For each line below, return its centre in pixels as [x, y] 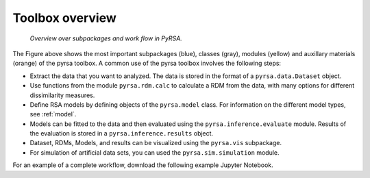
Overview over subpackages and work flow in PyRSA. [106, 38]
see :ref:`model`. [53, 114]
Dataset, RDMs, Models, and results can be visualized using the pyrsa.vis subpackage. [156, 143]
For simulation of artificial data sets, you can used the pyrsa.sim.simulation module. [155, 152]
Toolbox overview [64, 18]
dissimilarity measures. [62, 95]
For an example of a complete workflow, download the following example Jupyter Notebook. [143, 165]
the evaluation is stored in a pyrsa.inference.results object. [122, 133]
